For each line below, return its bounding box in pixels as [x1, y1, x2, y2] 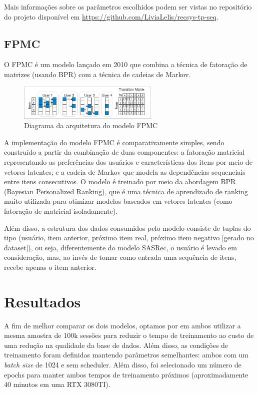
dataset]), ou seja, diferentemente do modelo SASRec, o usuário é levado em [4, 242, 237, 252]
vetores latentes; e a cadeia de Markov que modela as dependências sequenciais [4, 166, 245, 177]
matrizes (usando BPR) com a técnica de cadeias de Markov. [4, 69, 191, 79]
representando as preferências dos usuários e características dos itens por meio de [4, 157, 252, 167]
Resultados [4, 291, 81, 311]
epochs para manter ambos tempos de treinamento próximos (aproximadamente [4, 369, 248, 379]
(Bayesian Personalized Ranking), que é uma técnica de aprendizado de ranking [4, 186, 248, 196]
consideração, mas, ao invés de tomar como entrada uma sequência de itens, [4, 252, 236, 262]
